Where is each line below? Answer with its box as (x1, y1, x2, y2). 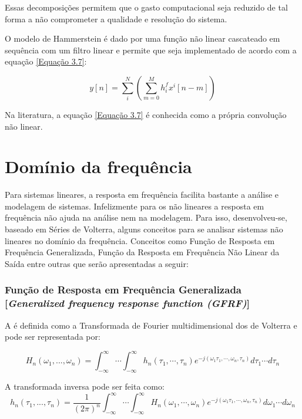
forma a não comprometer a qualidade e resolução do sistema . (5, 12, 227, 25)
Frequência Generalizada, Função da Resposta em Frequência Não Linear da (5, 246, 280, 258)
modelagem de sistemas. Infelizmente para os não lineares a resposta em (5, 200, 264, 212)
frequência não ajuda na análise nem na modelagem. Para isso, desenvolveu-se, (5, 211, 287, 224)
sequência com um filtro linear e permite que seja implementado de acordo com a (5, 43, 297, 56)
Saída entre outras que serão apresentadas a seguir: (5, 257, 189, 269)
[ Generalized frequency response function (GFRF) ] (5, 296, 250, 310)
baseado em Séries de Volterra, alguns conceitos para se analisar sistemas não (5, 223, 283, 235)
